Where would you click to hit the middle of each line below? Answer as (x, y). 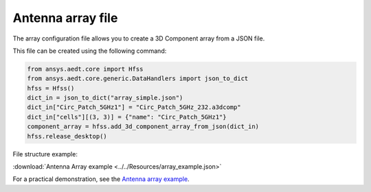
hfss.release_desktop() (67, 136)
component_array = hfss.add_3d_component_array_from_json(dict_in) (143, 127)
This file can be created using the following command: (90, 51)
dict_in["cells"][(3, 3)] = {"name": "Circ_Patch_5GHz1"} (127, 117)
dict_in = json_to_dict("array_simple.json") (105, 98)
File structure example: (45, 154)
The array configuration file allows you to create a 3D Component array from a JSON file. (139, 38)
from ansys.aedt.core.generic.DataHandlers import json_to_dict (138, 79)
